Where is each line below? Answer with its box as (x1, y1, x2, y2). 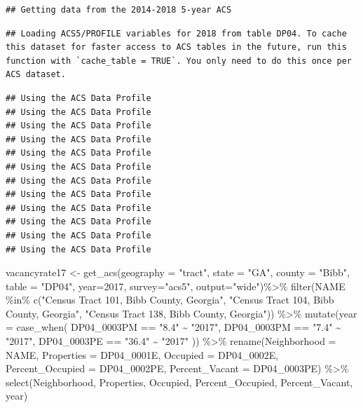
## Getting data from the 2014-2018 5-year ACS (6, 5, 232, 15)
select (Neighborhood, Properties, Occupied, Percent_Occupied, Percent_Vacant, (6, 374, 353, 389)
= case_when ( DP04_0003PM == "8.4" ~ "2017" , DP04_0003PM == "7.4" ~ (6, 320, 341, 334)
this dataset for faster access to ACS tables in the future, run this (6, 42, 347, 53)
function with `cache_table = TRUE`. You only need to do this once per (6, 55, 352, 66)
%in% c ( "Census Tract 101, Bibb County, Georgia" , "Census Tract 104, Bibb (6, 292, 334, 307)
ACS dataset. (6, 69, 66, 80)
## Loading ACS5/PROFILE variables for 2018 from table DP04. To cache (6, 28, 347, 39)
